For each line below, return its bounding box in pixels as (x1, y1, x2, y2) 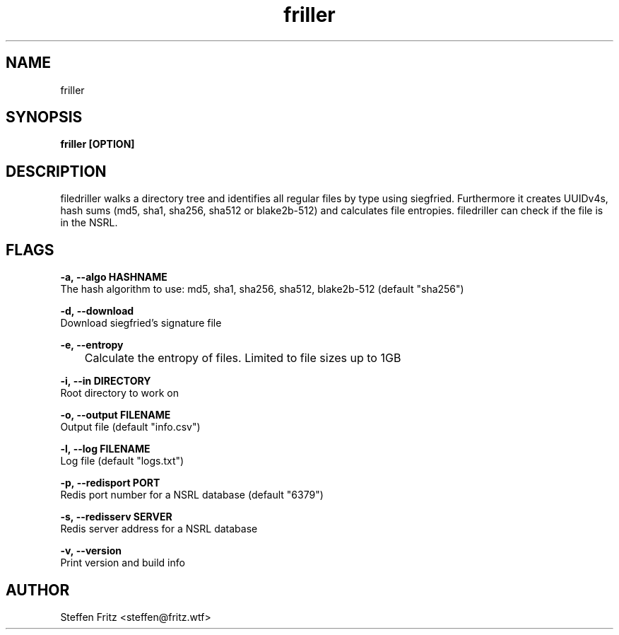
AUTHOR (6, 581, 70, 599)
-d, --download (60, 305, 134, 317)
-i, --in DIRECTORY (60, 375, 151, 388)
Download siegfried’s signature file (60, 317, 222, 330)
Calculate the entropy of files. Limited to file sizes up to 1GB (84, 351, 401, 366)
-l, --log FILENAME (60, 443, 151, 455)
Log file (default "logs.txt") (60, 455, 184, 467)
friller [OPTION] (60, 138, 135, 151)
